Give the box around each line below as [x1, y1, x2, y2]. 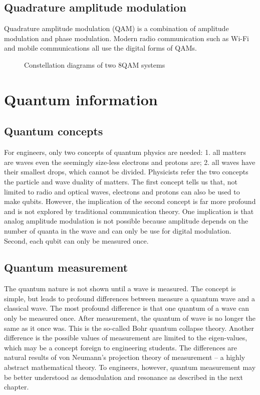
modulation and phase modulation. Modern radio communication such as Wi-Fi [4, 33, 249, 43]
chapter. [4, 381, 29, 392]
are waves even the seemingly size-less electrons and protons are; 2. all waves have [4, 156, 255, 167]
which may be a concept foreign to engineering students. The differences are [4, 342, 237, 352]
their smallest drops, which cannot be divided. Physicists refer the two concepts [4, 166, 248, 177]
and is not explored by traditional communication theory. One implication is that [4, 206, 254, 216]
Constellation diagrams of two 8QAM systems [24, 59, 165, 70]
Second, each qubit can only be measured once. [4, 235, 149, 246]
